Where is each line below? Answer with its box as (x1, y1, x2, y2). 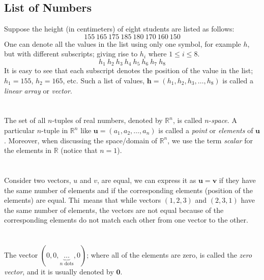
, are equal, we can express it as (97, 174, 196, 185)
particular (4, 125, 35, 135)
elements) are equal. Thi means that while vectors (4, 195, 161, 205)
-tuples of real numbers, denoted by (52, 115, 163, 126)
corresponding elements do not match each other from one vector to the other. (4, 214, 248, 225)
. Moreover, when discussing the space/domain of (4, 135, 157, 145)
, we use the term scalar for (167, 135, 253, 145)
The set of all (4, 115, 46, 126)
